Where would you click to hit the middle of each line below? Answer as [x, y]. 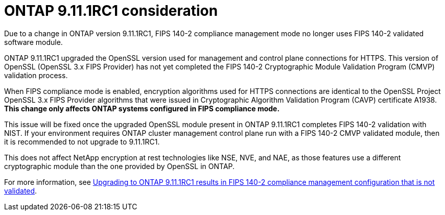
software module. [33, 42]
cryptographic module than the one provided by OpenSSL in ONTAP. [120, 166]
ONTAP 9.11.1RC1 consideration [111, 11]
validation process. [36, 75]
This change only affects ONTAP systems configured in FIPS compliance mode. [142, 108]
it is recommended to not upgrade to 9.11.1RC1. [82, 141]
